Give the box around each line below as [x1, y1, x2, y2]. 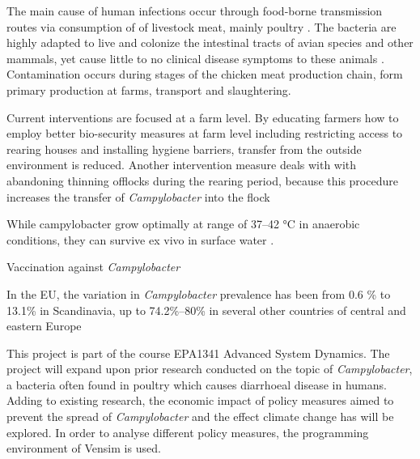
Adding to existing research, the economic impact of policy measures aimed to [6, 392, 394, 409]
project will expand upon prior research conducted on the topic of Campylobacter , [6, 360, 413, 377]
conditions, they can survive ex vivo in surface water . [6, 231, 274, 248]
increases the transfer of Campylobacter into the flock [6, 188, 270, 205]
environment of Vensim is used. [6, 440, 161, 457]
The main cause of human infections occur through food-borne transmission [6, 2, 383, 19]
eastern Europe [6, 317, 82, 334]
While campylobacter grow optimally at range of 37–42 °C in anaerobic [6, 215, 360, 232]
